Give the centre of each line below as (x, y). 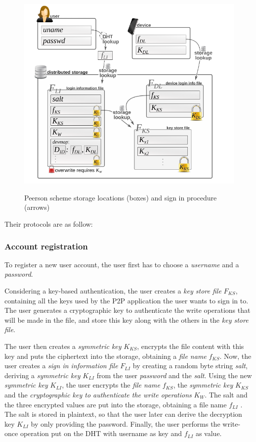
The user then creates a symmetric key (63, 346)
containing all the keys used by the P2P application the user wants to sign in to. (127, 300)
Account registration (46, 246)
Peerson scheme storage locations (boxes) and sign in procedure (121, 197)
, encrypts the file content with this (191, 346)
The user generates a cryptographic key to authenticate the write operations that (128, 310)
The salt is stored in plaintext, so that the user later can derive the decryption (123, 414)
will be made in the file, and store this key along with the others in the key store (127, 319)
